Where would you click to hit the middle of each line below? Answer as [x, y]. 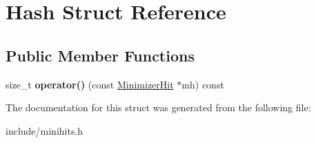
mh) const [203, 84]
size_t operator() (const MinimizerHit [90, 84]
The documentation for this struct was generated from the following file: [158, 107]
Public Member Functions [100, 55]
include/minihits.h [45, 130]
